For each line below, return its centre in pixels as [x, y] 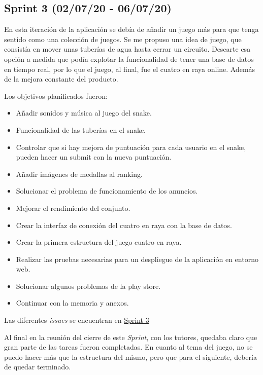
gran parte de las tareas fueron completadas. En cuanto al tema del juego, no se [128, 347]
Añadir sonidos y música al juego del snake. [84, 113]
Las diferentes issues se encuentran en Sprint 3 [77, 320]
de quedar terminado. [38, 367]
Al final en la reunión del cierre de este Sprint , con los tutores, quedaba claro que [131, 337]
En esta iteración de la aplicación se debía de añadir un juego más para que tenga [131, 29]
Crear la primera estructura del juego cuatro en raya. [99, 242]
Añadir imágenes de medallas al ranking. [79, 174]
